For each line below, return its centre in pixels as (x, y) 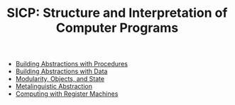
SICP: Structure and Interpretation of (117, 13)
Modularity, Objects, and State (60, 79)
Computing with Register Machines (67, 94)
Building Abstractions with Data (61, 71)
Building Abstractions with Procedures (71, 64)
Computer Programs (117, 28)
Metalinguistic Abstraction (54, 87)
